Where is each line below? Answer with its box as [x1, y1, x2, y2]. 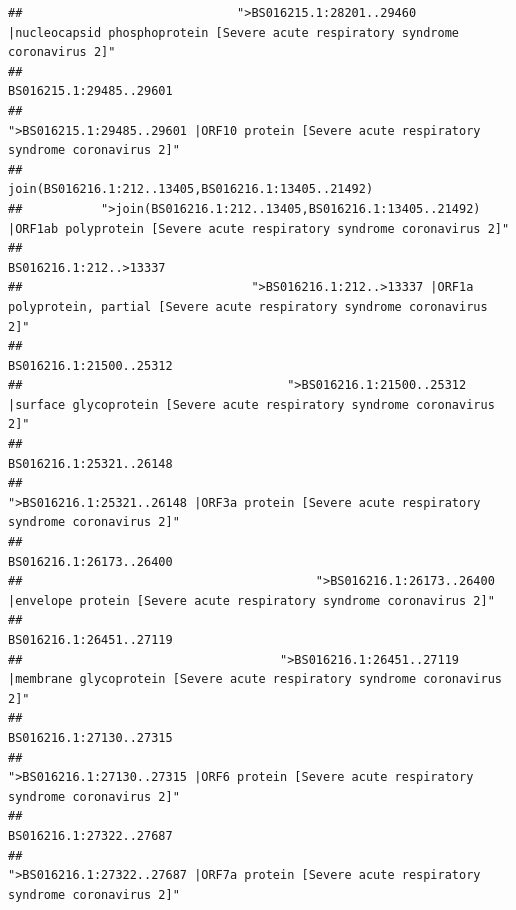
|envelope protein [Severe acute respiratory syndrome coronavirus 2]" [8, 593, 495, 608]
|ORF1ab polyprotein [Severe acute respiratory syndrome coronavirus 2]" [8, 221, 510, 236]
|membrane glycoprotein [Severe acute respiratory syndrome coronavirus [8, 672, 502, 687]
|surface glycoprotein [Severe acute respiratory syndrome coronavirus [8, 397, 495, 412]
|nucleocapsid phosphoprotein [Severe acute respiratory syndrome [8, 25, 460, 40]
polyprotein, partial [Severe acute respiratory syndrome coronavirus [8, 299, 488, 314]
